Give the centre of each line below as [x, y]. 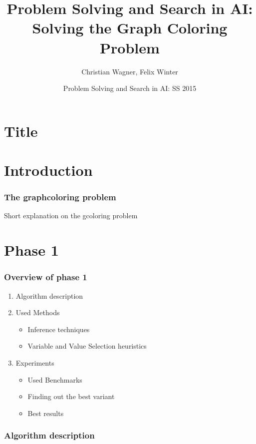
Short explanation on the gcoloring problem [71, 216]
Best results [46, 413]
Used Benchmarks [55, 379]
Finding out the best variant [71, 396]
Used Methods [38, 312]
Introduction [48, 170]
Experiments [35, 363]
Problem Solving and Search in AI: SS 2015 [130, 88]
